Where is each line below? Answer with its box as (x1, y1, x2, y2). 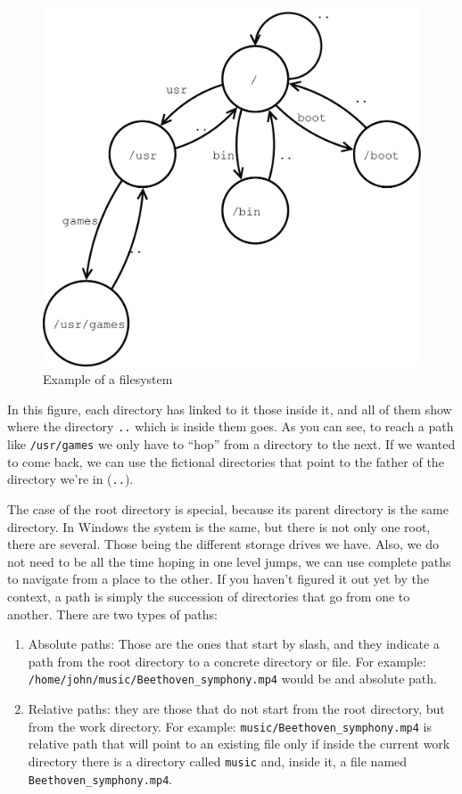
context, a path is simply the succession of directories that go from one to (7, 587, 410, 606)
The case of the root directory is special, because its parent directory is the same (7, 500, 449, 519)
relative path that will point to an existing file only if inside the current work (28, 734, 450, 753)
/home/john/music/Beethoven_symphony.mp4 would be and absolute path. (28, 669, 437, 688)
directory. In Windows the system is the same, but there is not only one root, (7, 517, 431, 536)
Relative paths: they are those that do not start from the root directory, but (28, 700, 445, 718)
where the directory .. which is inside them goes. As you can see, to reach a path (7, 417, 454, 436)
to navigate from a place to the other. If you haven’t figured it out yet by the (7, 569, 430, 588)
